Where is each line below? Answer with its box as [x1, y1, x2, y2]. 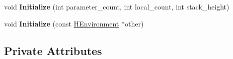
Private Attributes [4, 42, 102, 58]
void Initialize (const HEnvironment [4, 18, 119, 28]
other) [124, 18, 144, 28]
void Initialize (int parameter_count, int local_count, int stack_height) [4, 1, 229, 11]
